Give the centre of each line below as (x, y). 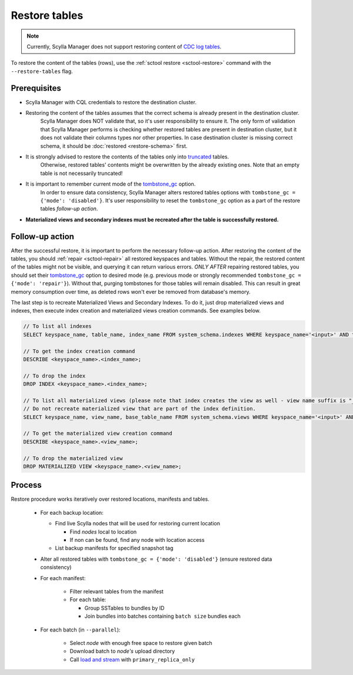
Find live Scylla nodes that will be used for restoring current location (138, 524)
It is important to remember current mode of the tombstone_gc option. (111, 184)
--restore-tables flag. (42, 71)
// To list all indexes (58, 326)
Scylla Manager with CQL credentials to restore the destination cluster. (111, 102)
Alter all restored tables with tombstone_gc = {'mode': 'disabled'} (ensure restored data (156, 559)
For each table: (88, 600)
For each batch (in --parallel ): (80, 630)
